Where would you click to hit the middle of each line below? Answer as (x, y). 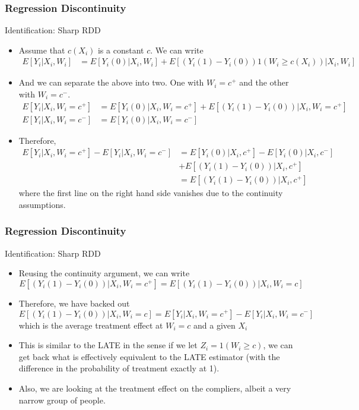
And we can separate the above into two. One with (111, 82)
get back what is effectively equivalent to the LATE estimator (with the (149, 356)
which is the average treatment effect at (91, 325)
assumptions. (42, 204)
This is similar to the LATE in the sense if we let (108, 345)
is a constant (121, 50)
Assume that (42, 50)
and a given (214, 325)
